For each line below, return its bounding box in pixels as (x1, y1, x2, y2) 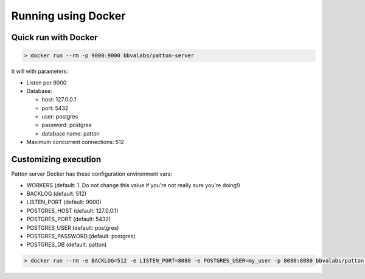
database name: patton (41, 129, 100, 137)
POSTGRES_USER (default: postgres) (26, 224, 119, 231)
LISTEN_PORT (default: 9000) (26, 198, 102, 206)
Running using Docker (11, 9, 126, 22)
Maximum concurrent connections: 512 (26, 139, 125, 146)
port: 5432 (41, 104, 69, 112)
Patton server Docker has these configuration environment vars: (11, 170, 173, 177)
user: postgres (41, 113, 78, 120)
